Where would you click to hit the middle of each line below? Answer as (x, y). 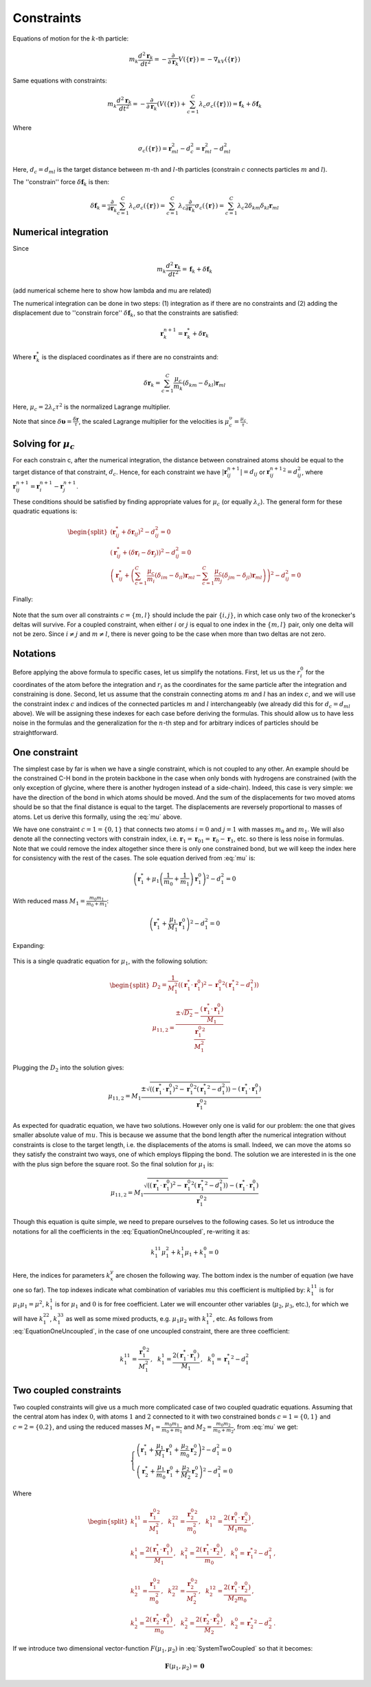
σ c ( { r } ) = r (155, 149)
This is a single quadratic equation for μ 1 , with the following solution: (110, 962)
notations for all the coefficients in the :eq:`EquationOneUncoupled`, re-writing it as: (131, 1231)
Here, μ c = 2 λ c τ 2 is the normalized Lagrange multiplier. (92, 407)
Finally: (23, 599)
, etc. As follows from (243, 1318)
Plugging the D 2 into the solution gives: (68, 1068)
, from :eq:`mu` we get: (266, 1427)
